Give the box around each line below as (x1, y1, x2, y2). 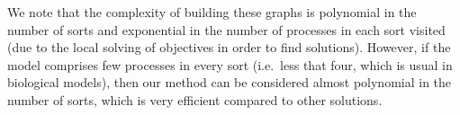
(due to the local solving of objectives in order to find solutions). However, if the (7, 38, 451, 57)
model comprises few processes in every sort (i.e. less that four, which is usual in (7, 55, 453, 74)
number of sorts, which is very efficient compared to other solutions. (7, 90, 383, 109)
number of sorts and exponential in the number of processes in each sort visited (7, 20, 446, 39)
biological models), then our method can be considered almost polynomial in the (7, 73, 452, 92)
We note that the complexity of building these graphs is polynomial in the (7, 3, 417, 21)
